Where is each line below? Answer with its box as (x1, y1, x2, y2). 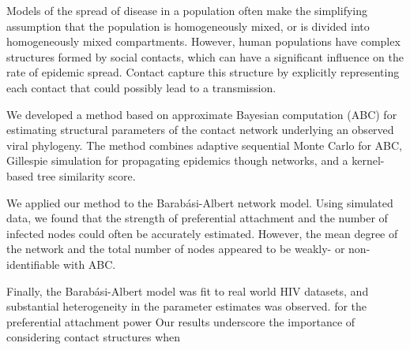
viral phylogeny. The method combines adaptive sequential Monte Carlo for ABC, (6, 136, 402, 153)
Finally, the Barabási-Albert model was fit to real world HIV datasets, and (6, 282, 369, 299)
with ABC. (62, 255, 116, 272)
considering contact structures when (6, 329, 181, 345)
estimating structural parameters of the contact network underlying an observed (6, 121, 394, 138)
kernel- (352, 152, 385, 169)
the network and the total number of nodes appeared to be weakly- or (6, 240, 345, 257)
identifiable (6, 255, 60, 272)
